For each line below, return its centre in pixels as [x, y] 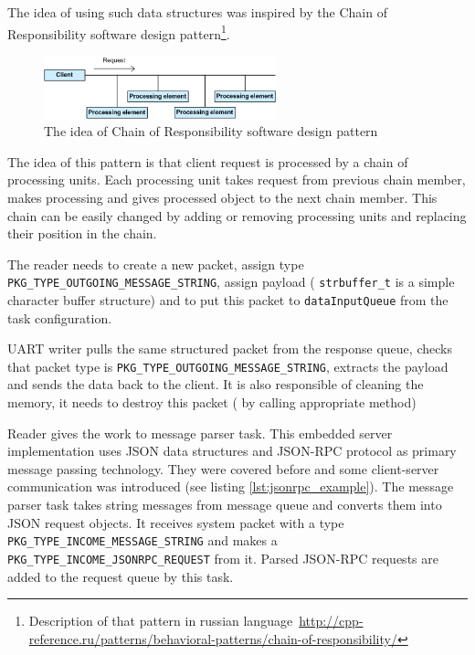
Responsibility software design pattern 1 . [119, 32]
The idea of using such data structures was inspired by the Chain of [197, 12]
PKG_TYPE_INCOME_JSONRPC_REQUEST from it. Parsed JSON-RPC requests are [223, 558]
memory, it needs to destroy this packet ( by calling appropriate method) [212, 402]
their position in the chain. [82, 233]
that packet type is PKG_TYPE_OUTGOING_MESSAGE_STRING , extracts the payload [228, 366]
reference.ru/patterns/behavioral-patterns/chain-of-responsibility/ [213, 638]
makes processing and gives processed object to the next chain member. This [222, 197]
